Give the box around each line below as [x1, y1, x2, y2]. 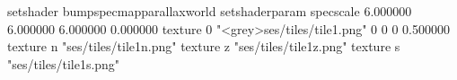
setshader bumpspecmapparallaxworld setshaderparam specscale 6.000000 [7, 2, 412, 20]
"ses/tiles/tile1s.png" [7, 54, 120, 73]
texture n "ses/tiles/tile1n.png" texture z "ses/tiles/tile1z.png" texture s [7, 37, 400, 56]
